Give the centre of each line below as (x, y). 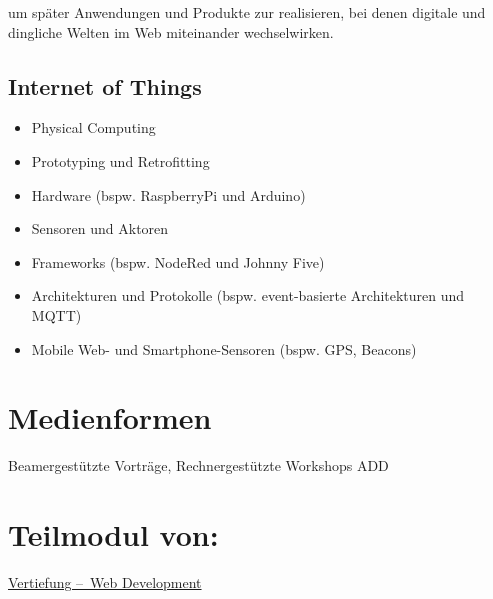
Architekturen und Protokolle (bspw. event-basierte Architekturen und (248, 295)
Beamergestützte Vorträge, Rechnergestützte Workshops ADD (198, 465)
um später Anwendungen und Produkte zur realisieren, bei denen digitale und (247, 12)
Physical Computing (93, 127)
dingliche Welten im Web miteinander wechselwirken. (171, 31)
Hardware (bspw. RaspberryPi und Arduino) (168, 194)
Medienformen (110, 417)
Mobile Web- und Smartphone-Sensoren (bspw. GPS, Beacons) (224, 348)
